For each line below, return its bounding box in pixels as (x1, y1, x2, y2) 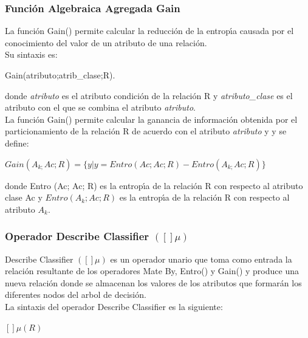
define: (5, 136, 29, 149)
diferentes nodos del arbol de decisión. (5, 288, 146, 301)
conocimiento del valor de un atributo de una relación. (5, 36, 207, 49)
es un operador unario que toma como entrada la (110, 252, 292, 265)
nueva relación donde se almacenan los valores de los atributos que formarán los (5, 276, 302, 289)
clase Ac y (5, 191, 43, 204)
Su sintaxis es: (5, 48, 58, 61)
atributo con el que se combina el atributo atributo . (5, 101, 196, 114)
